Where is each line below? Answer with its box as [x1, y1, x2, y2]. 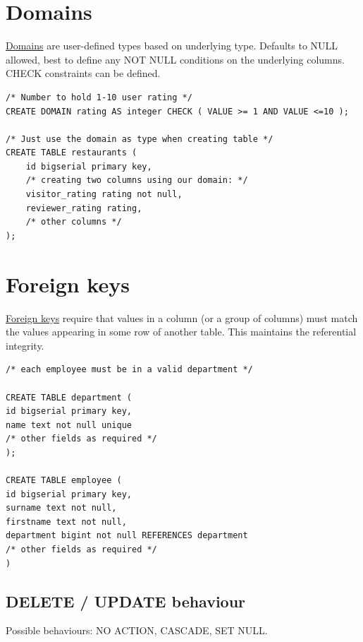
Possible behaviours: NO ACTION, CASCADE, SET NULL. [6, 623, 268, 638]
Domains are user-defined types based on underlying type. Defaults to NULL [6, 38, 338, 53]
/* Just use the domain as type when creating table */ [6, 133, 273, 144]
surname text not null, [6, 503, 117, 513]
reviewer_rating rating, [25, 203, 142, 213]
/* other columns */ [25, 217, 122, 227]
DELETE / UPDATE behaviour [6, 590, 246, 612]
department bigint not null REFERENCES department [6, 530, 248, 541]
